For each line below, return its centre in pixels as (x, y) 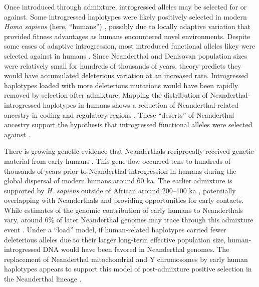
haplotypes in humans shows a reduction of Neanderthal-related (141, 104)
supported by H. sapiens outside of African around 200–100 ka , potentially (120, 190)
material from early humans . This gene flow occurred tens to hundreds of (117, 161)
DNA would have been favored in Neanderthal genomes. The (136, 249)
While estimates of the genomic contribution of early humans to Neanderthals (123, 210)
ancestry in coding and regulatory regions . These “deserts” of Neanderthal (119, 114)
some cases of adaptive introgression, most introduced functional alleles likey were (130, 46)
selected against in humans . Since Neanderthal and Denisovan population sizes (126, 55)
